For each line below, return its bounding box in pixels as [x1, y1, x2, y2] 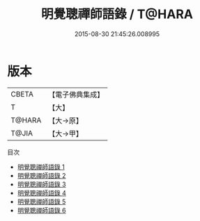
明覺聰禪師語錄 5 [17, 197, 66, 206]
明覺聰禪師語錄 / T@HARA [40, 6, 194, 22]
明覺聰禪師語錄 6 [17, 206, 66, 214]
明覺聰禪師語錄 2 [17, 171, 66, 179]
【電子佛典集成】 [48, 90, 105, 99]
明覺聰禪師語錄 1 [17, 163, 65, 171]
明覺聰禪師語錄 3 [17, 180, 66, 188]
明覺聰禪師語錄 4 [17, 188, 66, 197]
